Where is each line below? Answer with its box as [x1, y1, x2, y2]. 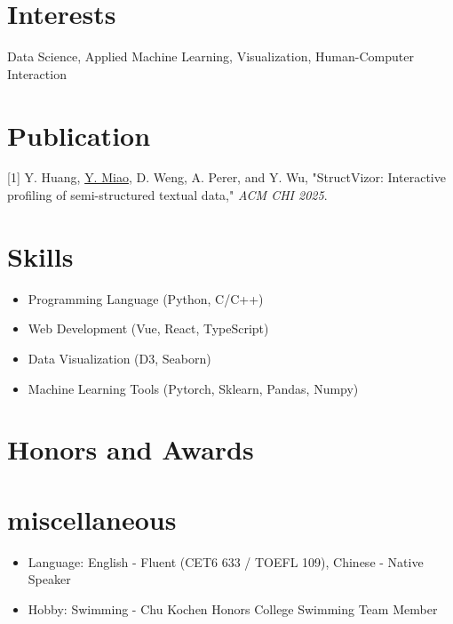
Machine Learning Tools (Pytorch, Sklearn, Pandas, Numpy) [28, 379, 359, 397]
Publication [7, 116, 151, 153]
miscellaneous [7, 500, 177, 537]
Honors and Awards [7, 431, 254, 468]
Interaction [7, 64, 67, 83]
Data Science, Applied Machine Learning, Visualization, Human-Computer [7, 47, 414, 66]
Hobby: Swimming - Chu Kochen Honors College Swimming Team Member [28, 599, 438, 618]
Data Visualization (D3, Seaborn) [28, 348, 211, 367]
